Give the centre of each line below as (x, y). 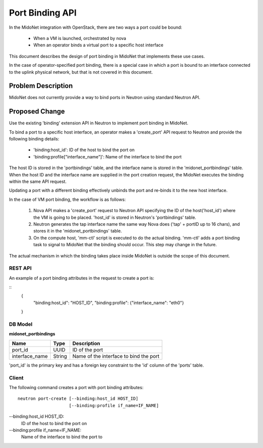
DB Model (21, 324)
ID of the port (88, 350)
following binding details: (34, 139)
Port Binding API (43, 13)
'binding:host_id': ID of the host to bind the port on (84, 150)
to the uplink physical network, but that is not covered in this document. (81, 72)
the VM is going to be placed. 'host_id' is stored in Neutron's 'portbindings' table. (115, 217)
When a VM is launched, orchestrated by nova (80, 38)
